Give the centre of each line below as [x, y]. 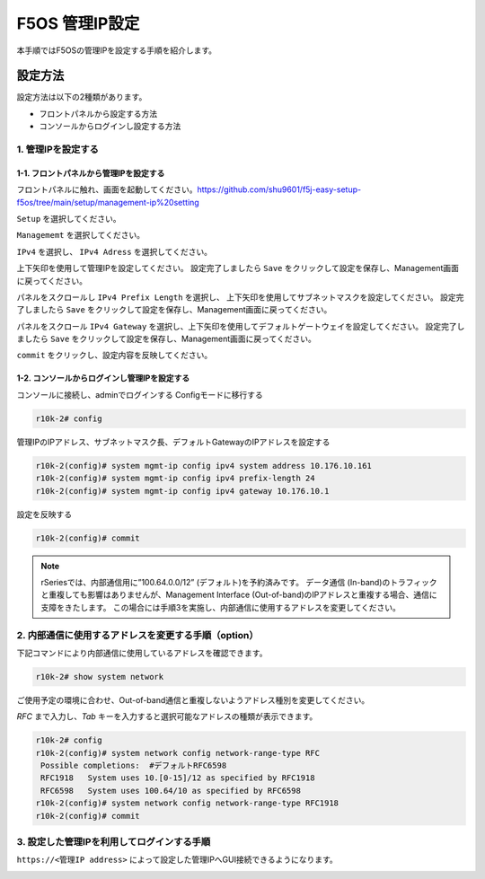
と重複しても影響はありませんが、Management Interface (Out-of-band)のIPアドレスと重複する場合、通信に [239, 595]
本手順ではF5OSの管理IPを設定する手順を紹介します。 [117, 50]
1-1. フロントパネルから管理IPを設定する [91, 173]
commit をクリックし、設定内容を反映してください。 [115, 356]
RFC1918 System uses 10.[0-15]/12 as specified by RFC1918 [178, 778]
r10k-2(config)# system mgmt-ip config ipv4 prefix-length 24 [175, 479]
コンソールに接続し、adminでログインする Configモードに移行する [140, 394]
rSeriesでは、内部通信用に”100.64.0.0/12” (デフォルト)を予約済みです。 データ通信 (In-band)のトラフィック [239, 582]
